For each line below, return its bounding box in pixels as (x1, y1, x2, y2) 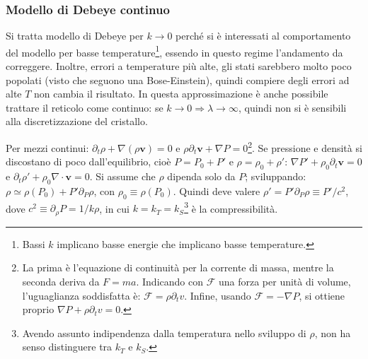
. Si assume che (89, 169, 156, 184)
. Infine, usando (184, 288, 251, 302)
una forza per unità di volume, (218, 273, 351, 288)
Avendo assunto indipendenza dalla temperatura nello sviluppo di (22, 325, 306, 340)
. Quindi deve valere (173, 183, 260, 198)
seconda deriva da (22, 273, 100, 288)
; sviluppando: (245, 169, 306, 184)
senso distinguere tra (22, 339, 113, 354)
